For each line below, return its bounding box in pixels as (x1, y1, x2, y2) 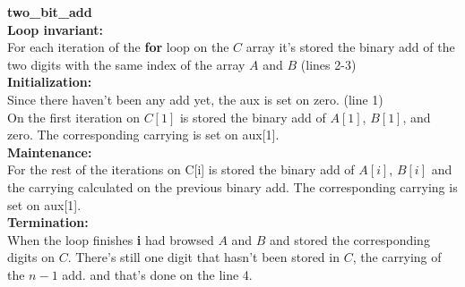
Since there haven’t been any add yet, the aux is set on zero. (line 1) (7, 89, 383, 108)
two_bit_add (7, 3, 92, 21)
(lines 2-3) (300, 55, 357, 73)
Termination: (7, 213, 89, 232)
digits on (7, 248, 55, 266)
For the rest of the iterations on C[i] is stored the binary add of (7, 160, 355, 179)
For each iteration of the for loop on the (7, 38, 229, 56)
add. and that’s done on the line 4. (62, 265, 253, 283)
